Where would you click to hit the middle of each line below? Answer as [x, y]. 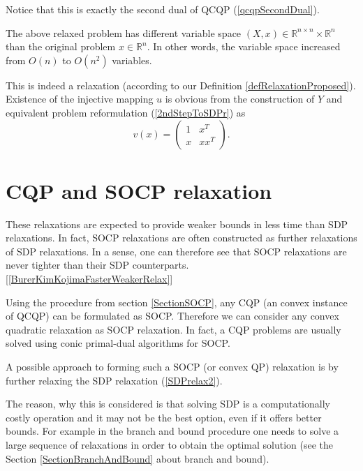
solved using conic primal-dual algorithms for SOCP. [118, 343]
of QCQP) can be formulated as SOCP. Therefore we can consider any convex [172, 316]
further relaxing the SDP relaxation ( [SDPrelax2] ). [114, 380]
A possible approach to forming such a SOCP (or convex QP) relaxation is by [172, 367]
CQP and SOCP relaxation [139, 190]
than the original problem [61, 46]
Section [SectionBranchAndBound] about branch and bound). [138, 458]
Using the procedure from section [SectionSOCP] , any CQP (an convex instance [177, 302]
